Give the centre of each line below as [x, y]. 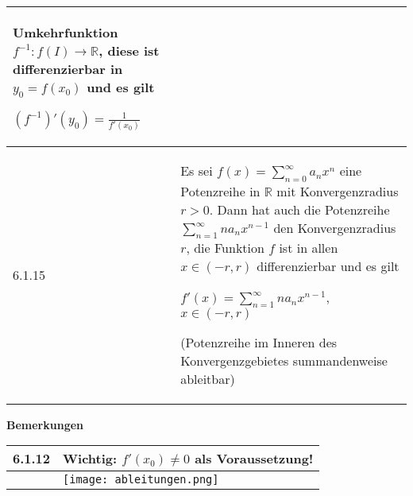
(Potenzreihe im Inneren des [259, 342]
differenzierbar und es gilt [328, 265]
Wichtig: [90, 459]
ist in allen [309, 247]
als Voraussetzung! [254, 459]
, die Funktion [225, 247]
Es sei [197, 171]
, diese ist [129, 50]
